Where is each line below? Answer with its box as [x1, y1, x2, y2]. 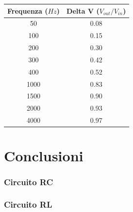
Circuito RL [4, 198, 53, 211]
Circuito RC [4, 176, 53, 188]
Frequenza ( [7, 5, 48, 16]
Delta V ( [66, 5, 100, 16]
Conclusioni [4, 146, 83, 166]
